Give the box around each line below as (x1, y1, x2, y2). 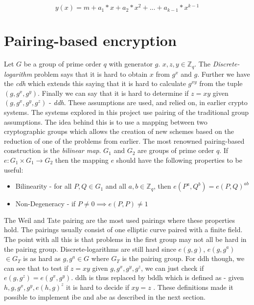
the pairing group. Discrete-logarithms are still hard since (4, 243, 176, 254)
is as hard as (23, 253, 61, 263)
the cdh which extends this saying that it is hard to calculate (4, 78, 186, 88)
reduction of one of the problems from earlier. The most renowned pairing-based (4, 135, 245, 146)
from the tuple (199, 78, 243, 88)
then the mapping (55, 155, 109, 165)
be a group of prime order (23, 59, 101, 69)
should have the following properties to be (116, 155, 242, 165)
